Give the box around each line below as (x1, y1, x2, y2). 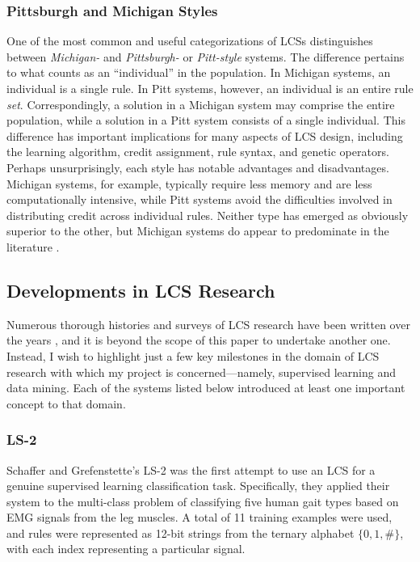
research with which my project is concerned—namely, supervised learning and (6, 363, 396, 380)
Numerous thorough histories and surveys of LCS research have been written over (6, 315, 410, 332)
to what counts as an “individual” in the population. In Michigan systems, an (6, 64, 391, 81)
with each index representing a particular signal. (6, 540, 246, 557)
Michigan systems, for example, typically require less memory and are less (6, 175, 372, 192)
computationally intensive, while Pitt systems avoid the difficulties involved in (6, 191, 393, 208)
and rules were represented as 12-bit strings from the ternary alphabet (6, 524, 355, 541)
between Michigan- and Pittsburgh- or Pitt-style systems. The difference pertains (6, 48, 405, 65)
